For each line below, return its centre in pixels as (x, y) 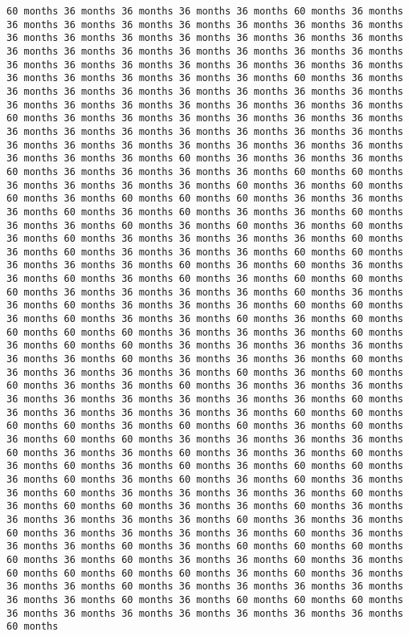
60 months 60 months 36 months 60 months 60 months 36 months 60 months (205, 426)
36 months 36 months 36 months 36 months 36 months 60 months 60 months (205, 412)
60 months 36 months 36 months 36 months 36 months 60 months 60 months (205, 171)
